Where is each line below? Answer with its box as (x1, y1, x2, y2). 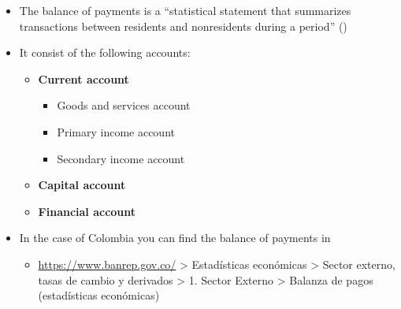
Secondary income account (57, 150, 185, 166)
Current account (38, 70, 129, 87)
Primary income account (57, 123, 175, 140)
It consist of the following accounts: (19, 44, 191, 61)
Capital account (38, 177, 126, 193)
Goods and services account (57, 97, 191, 114)
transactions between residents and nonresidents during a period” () (19, 17, 347, 34)
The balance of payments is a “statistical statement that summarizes (19, 2, 351, 18)
